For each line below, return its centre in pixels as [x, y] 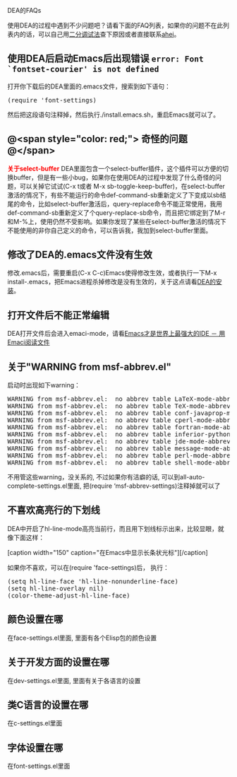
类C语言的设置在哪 [48, 705]
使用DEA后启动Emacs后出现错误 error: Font [105, 59]
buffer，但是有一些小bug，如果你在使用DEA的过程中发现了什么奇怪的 [114, 177]
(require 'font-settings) [52, 100]
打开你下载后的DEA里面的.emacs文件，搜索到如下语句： [89, 86]
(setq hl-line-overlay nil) [56, 588]
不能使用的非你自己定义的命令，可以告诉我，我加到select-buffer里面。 [110, 230]
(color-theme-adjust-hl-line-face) [69, 595]
